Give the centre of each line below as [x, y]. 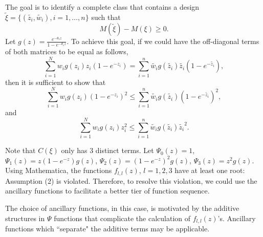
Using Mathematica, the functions [59, 170]
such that [106, 17]
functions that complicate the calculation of [122, 218]
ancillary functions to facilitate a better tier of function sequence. [107, 191]
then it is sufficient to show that [56, 82]
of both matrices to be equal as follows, [67, 51]
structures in [25, 218]
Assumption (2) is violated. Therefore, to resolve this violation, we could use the [131, 180]
